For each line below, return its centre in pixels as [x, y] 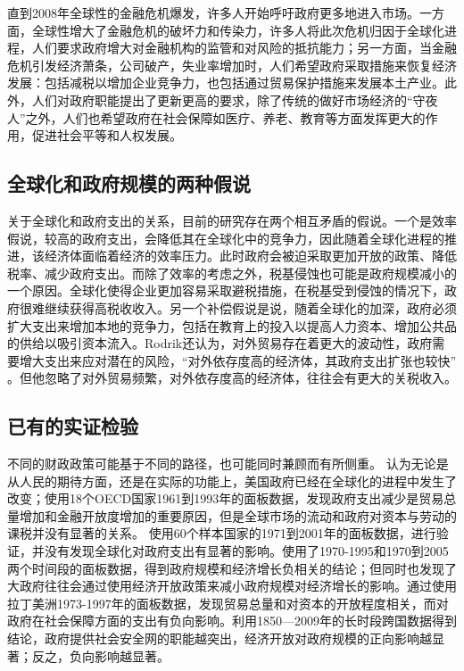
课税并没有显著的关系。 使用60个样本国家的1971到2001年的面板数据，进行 [222, 533]
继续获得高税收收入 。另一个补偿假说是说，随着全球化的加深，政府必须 [250, 307]
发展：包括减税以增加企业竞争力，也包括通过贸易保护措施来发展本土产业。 [226, 83]
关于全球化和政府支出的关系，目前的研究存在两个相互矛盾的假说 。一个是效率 [232, 220]
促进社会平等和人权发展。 [107, 135]
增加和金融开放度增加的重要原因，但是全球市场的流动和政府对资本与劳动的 [238, 515]
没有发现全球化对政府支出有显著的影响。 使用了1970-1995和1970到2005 [246, 551]
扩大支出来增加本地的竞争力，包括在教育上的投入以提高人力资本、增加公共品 [232, 325]
